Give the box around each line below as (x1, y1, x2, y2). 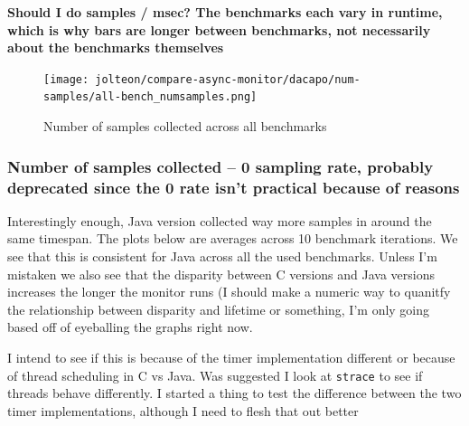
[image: (43, 72, 89, 86)
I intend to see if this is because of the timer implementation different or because (7, 347, 455, 366)
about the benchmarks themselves (7, 38, 224, 57)
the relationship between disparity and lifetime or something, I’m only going (7, 299, 430, 318)
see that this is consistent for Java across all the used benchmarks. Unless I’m (7, 247, 437, 266)
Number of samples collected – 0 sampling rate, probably (7, 155, 434, 177)
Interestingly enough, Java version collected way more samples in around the (7, 211, 432, 230)
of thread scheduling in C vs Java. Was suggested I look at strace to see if (7, 365, 423, 384)
